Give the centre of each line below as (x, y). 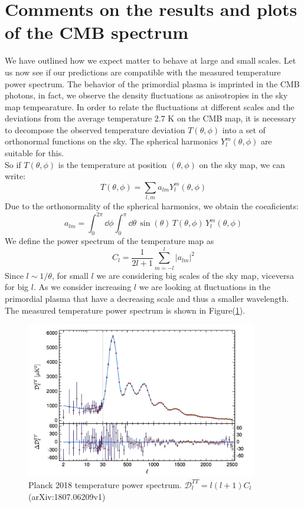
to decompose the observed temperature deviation (95, 129)
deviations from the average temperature (79, 118)
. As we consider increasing (82, 287)
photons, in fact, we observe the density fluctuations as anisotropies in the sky (146, 95)
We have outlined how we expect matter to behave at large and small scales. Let (151, 60)
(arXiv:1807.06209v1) (67, 496)
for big (17, 287)
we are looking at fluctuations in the (205, 287)
